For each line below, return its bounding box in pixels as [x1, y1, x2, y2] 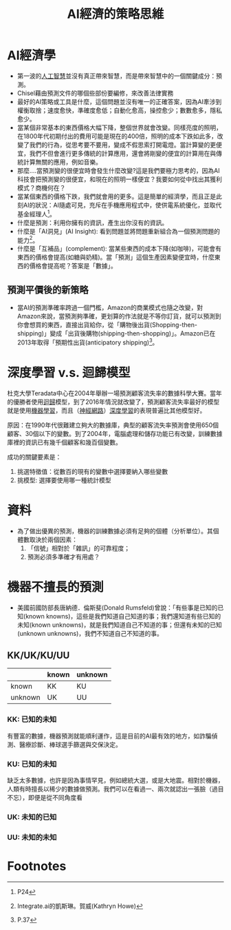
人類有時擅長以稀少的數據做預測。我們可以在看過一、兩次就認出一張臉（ [7, 785, 212, 793]
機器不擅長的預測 [7, 579, 104, 595]
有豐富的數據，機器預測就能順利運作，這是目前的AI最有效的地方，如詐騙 [7, 732, 212, 740]
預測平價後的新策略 [7, 284, 89, 296]
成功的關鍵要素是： [7, 453, 62, 461]
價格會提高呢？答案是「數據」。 [29, 262, 117, 270]
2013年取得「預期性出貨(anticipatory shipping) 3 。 [16, 337, 159, 347]
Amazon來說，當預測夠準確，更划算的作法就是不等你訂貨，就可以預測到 [16, 312, 221, 320]
